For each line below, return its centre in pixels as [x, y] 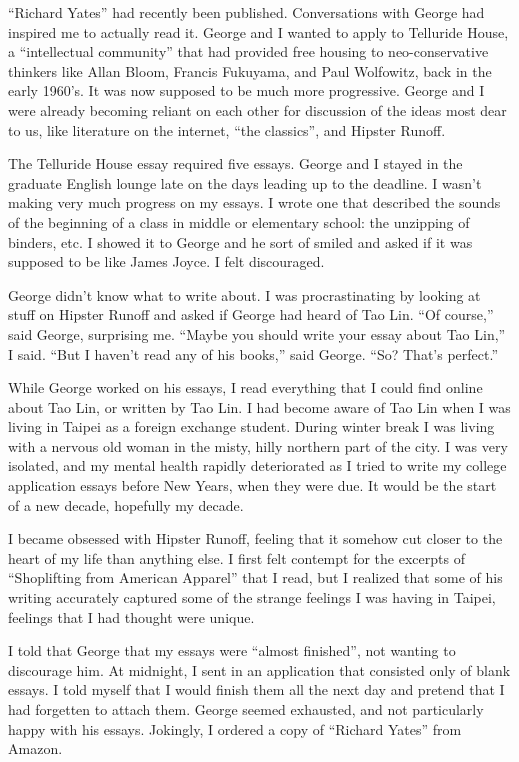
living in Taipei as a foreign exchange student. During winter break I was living [251, 426]
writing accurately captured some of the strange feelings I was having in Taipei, [252, 597]
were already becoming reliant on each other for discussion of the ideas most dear [257, 109]
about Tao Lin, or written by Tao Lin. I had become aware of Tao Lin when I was [259, 406]
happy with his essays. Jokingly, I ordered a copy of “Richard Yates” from [235, 728]
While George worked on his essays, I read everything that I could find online [245, 387]
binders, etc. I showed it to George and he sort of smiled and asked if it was [240, 241]
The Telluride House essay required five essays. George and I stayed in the [235, 163]
